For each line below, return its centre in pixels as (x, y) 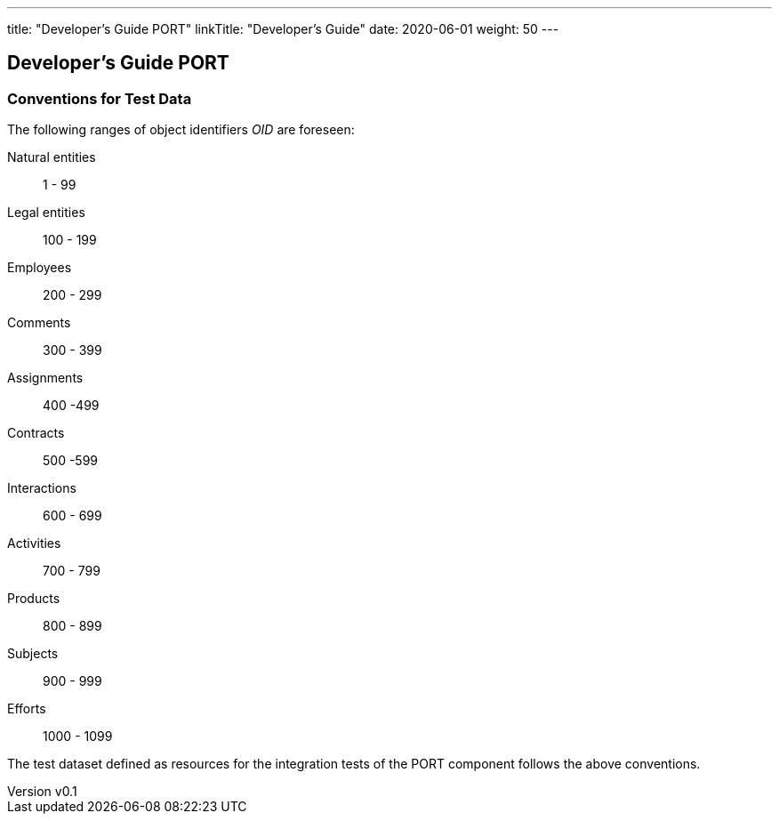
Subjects (33, 654)
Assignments (45, 378)
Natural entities (52, 157)
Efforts (27, 709)
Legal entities (46, 213)
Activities (34, 543)
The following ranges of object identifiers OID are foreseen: (181, 130)
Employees (40, 268)
